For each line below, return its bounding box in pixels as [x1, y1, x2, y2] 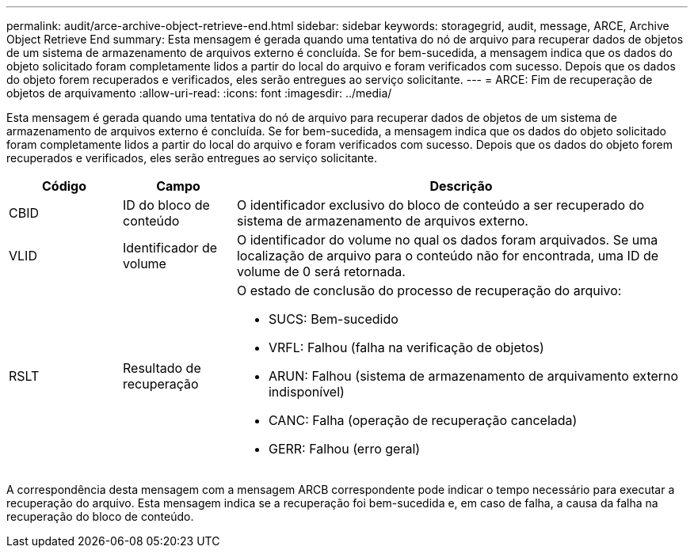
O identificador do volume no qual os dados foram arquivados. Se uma [236, 232, 658, 248]
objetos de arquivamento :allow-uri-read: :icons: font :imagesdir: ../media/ [6, 86, 392, 100]
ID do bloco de [122, 197, 210, 213]
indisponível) [268, 384, 345, 400]
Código [41, 178, 86, 194]
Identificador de [122, 240, 218, 256]
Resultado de [122, 360, 201, 376]
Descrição [429, 178, 493, 194]
